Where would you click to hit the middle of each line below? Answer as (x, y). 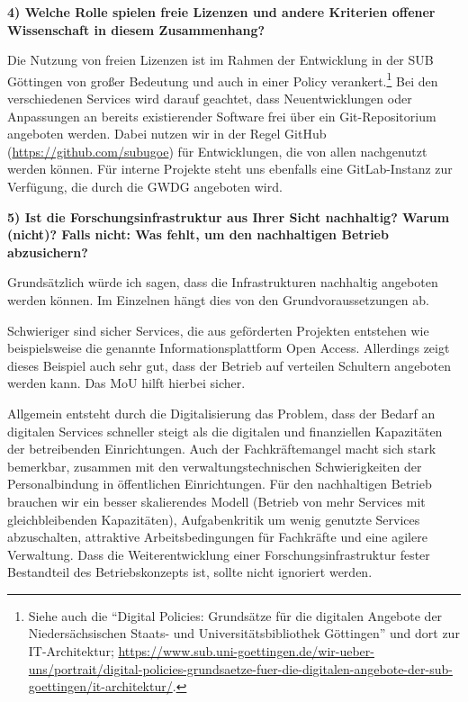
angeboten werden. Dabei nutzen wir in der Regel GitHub (167, 134)
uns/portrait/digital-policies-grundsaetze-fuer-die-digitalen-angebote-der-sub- (240, 668)
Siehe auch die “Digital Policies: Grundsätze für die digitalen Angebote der (235, 615)
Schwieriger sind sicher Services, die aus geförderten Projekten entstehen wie (218, 330)
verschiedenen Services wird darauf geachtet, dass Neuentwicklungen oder (210, 99)
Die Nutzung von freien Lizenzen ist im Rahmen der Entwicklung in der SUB (220, 60)
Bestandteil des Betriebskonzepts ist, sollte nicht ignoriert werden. (190, 572)
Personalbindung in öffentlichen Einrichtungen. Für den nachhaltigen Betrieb (220, 484)
